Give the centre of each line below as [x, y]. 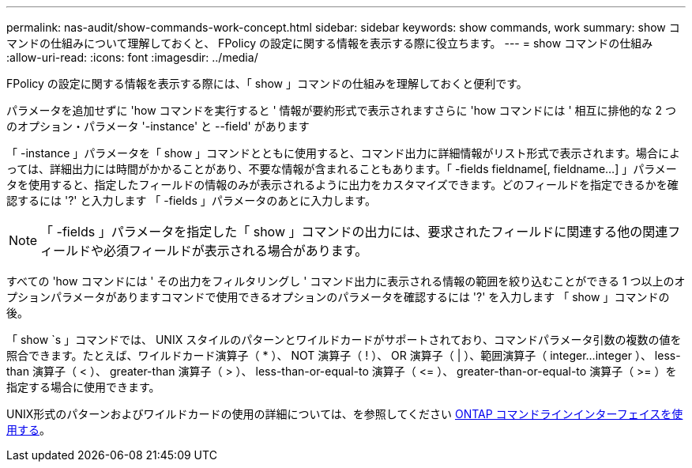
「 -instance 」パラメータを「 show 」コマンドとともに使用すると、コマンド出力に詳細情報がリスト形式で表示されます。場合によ [344, 153]
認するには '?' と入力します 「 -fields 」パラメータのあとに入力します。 [191, 200]
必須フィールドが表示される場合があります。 [236, 251]
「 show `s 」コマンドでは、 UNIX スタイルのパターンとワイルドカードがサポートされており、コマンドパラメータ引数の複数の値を [344, 340]
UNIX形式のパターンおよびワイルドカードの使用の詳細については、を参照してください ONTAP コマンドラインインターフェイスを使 [345, 414]
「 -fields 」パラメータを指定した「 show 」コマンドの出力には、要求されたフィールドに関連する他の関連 [354, 232]
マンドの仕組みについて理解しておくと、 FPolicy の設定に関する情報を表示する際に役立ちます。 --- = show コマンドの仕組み [330, 43]
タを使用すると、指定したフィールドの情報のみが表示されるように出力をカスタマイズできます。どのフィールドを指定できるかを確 [342, 185]
